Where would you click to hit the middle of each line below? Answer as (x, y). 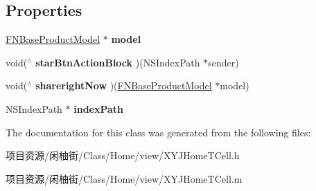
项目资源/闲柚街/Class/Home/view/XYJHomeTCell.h (123, 155)
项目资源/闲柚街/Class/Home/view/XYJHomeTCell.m (124, 178)
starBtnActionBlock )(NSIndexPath (118, 62)
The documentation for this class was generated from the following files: (158, 132)
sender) (223, 62)
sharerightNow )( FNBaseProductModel (124, 85)
